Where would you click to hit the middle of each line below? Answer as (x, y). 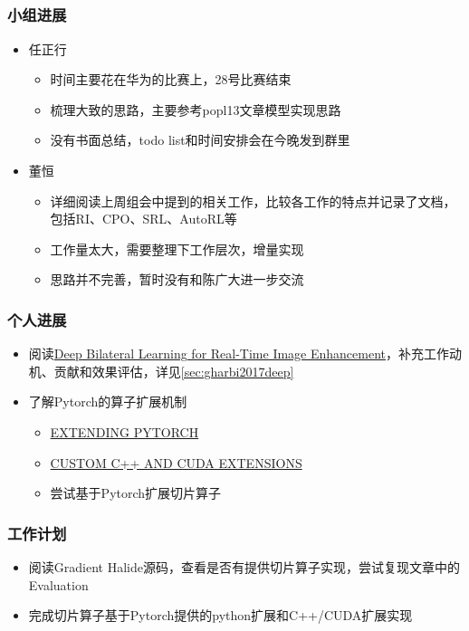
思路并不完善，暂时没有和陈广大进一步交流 (177, 279)
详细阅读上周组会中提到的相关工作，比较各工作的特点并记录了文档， (253, 201)
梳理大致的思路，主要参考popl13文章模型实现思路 (196, 109)
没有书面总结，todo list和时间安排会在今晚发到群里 (200, 140)
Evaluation (58, 584)
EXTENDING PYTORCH (124, 432)
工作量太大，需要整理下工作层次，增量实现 (177, 249)
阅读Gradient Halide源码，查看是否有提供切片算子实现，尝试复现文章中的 (244, 567)
